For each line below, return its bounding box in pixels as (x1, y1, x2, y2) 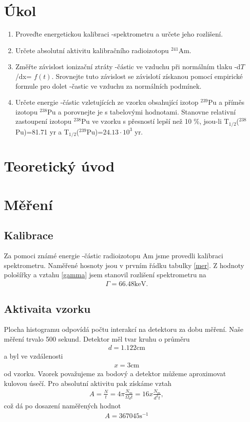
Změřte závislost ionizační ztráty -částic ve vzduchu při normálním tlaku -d (15, 61, 241, 72)
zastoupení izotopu (15, 116, 72, 126)
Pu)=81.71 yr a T (15, 126, 69, 136)
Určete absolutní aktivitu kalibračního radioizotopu (15, 45, 169, 55)
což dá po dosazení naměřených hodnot (4, 401, 121, 411)
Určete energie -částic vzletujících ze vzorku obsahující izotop (15, 97, 198, 107)
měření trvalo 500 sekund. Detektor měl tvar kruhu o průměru (4, 333, 190, 344)
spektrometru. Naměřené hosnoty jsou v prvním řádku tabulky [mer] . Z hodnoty (4, 260, 244, 270)
